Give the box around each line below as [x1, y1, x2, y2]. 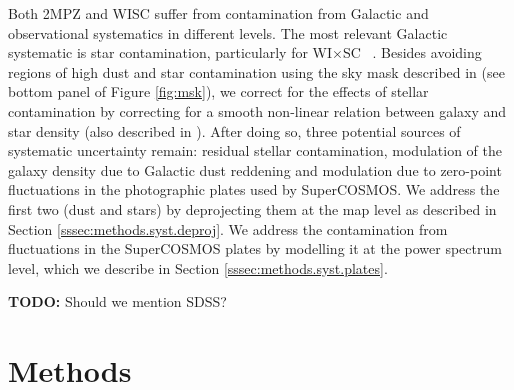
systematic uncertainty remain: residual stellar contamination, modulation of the [8, 140, 502, 161]
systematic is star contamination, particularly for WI [8, 42, 333, 63]
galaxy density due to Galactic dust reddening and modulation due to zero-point [8, 159, 502, 180]
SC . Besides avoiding [342, 42, 482, 63]
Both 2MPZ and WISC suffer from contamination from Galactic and [8, 3, 429, 23]
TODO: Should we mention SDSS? [8, 291, 227, 312]
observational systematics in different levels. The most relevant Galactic [8, 22, 448, 43]
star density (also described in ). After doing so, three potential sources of [8, 120, 461, 141]
